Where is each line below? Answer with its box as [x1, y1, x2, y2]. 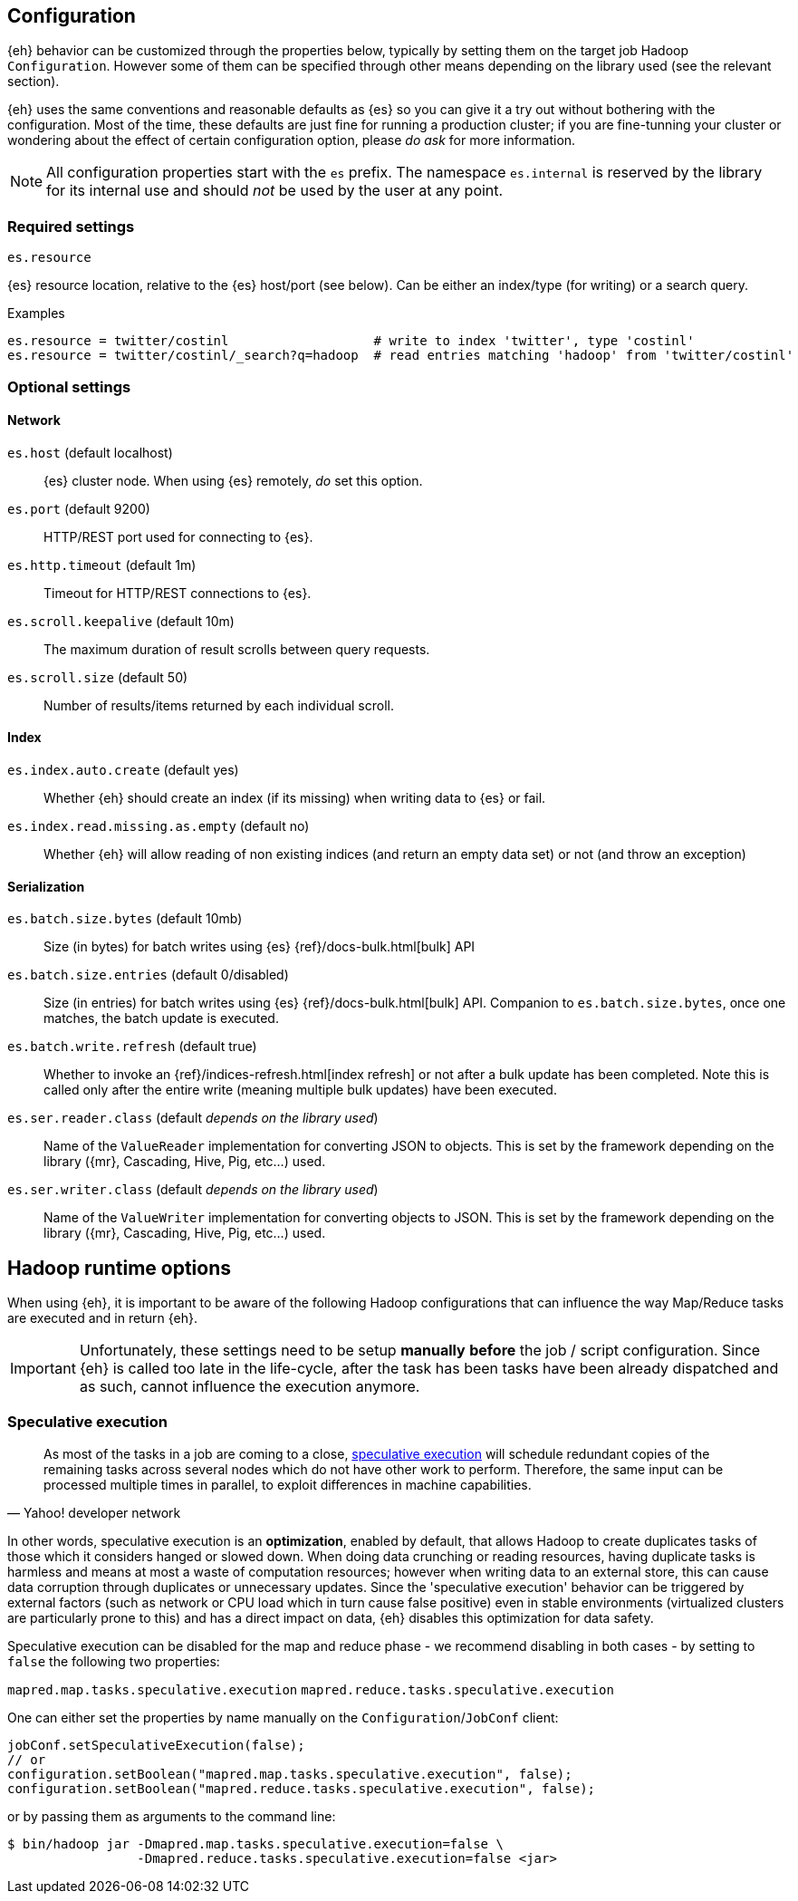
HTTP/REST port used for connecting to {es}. [43, 528, 313, 545]
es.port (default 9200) [7, 500, 150, 516]
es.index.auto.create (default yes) [7, 761, 239, 777]
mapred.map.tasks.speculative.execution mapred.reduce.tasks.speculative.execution [7, 1682, 614, 1697]
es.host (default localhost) [7, 444, 173, 460]
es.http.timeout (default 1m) [7, 556, 197, 573]
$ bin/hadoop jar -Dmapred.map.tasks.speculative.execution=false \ [7, 1836, 504, 1851]
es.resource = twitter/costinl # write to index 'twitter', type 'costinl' [7, 333, 695, 349]
